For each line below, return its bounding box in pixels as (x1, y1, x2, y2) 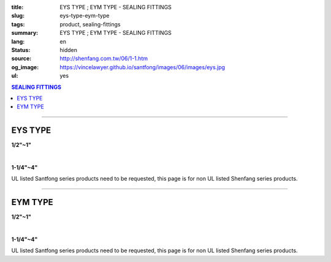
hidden (59, 46, 78, 53)
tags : (11, 20, 25, 28)
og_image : (11, 63, 39, 70)
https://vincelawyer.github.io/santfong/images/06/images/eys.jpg (59, 63, 226, 70)
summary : (11, 29, 39, 37)
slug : (11, 12, 25, 20)
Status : (11, 46, 31, 53)
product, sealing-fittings (59, 20, 121, 28)
